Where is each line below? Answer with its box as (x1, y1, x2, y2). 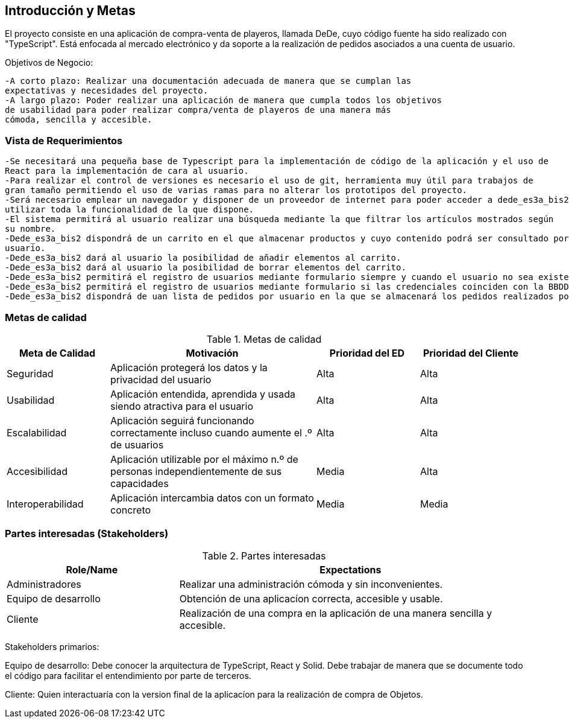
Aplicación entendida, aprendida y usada (110, 387, 296, 400)
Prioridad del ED (329, 346, 405, 359)
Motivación (186, 346, 239, 359)
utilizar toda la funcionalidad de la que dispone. (5, 205, 254, 215)
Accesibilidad (7, 465, 68, 477)
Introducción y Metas (5, 3, 136, 18)
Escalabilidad (7, 426, 67, 439)
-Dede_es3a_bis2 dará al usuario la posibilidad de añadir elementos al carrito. (5, 253, 401, 263)
